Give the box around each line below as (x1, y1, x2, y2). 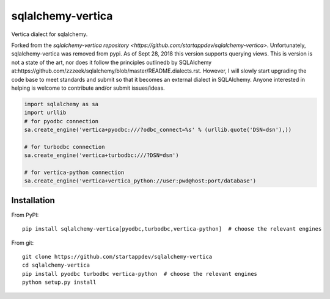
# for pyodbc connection (24, 118, 99, 124)
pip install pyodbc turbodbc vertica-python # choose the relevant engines (22, 270, 258, 277)
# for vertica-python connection (24, 169, 125, 176)
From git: (11, 239, 34, 247)
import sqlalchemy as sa (24, 101, 99, 107)
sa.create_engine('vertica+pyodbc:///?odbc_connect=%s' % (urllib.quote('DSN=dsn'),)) (24, 126, 292, 134)
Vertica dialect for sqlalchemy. (11, 31, 88, 38)
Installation (11, 195, 55, 206)
